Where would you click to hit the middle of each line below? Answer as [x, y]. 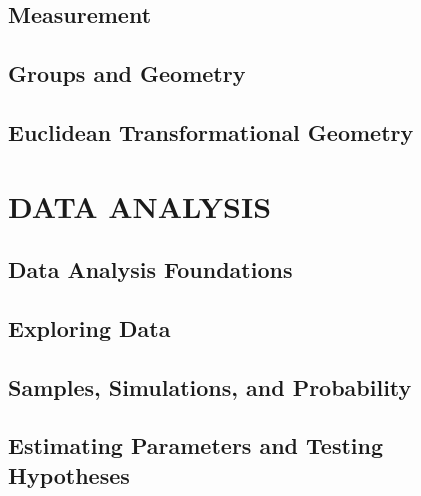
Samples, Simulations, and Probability [210, 386]
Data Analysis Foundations [150, 269]
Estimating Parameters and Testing [195, 445]
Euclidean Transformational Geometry [211, 131]
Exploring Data [89, 327]
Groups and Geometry [127, 73]
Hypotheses [69, 474]
